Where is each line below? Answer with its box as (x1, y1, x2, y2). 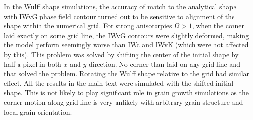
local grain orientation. (4, 106, 72, 117)
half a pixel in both (4, 59, 61, 69)
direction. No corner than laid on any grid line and (88, 59, 240, 69)
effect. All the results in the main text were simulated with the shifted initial (4, 78, 234, 88)
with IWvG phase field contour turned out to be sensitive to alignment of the (4, 11, 235, 21)
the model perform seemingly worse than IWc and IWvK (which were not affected (4, 40, 249, 50)
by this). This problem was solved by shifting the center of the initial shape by (4, 49, 239, 59)
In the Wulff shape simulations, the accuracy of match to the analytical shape (4, 1, 236, 11)
